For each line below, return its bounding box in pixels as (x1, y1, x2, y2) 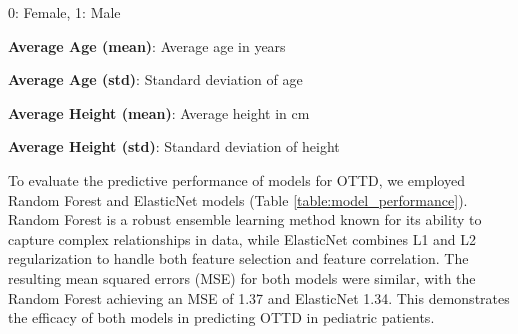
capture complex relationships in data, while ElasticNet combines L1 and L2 (8, 228, 477, 249)
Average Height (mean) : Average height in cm (8, 102, 310, 123)
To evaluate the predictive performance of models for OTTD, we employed (8, 169, 465, 190)
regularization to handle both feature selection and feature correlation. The (8, 248, 469, 269)
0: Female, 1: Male (8, 2, 121, 22)
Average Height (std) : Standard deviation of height (8, 136, 340, 157)
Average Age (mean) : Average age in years (8, 35, 286, 56)
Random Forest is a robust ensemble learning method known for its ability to (8, 209, 482, 230)
